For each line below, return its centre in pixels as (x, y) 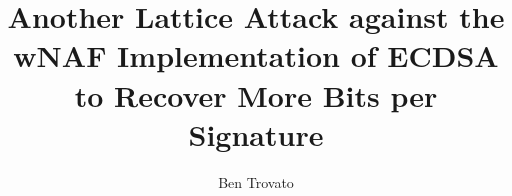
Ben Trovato (256, 181)
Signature (256, 133)
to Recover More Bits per (256, 94)
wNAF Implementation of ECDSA (256, 55)
